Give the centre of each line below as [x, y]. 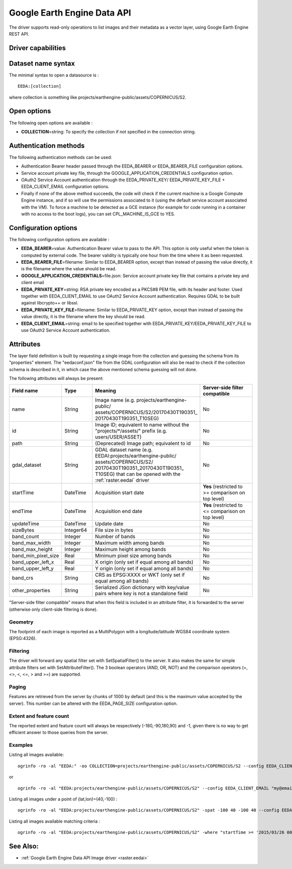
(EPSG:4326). [23, 639]
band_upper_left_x [33, 562]
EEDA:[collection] [40, 86]
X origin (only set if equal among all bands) [144, 562]
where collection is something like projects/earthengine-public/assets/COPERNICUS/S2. [98, 97]
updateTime [26, 524]
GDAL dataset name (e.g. [124, 450]
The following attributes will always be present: [56, 378]
